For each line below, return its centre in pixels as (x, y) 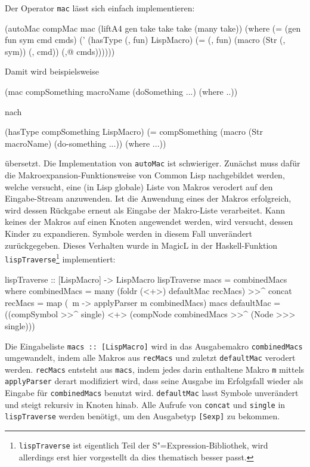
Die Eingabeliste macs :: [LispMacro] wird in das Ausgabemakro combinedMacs (154, 346)
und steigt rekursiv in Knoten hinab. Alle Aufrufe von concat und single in (145, 404)
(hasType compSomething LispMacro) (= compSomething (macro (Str (134, 132)
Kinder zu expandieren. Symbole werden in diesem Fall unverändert (129, 233)
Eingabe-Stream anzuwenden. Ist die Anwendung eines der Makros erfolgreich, (148, 198)
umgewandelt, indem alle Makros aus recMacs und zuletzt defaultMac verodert (150, 358)
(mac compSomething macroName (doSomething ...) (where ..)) (121, 92)
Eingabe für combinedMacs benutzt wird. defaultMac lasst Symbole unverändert (152, 393)
